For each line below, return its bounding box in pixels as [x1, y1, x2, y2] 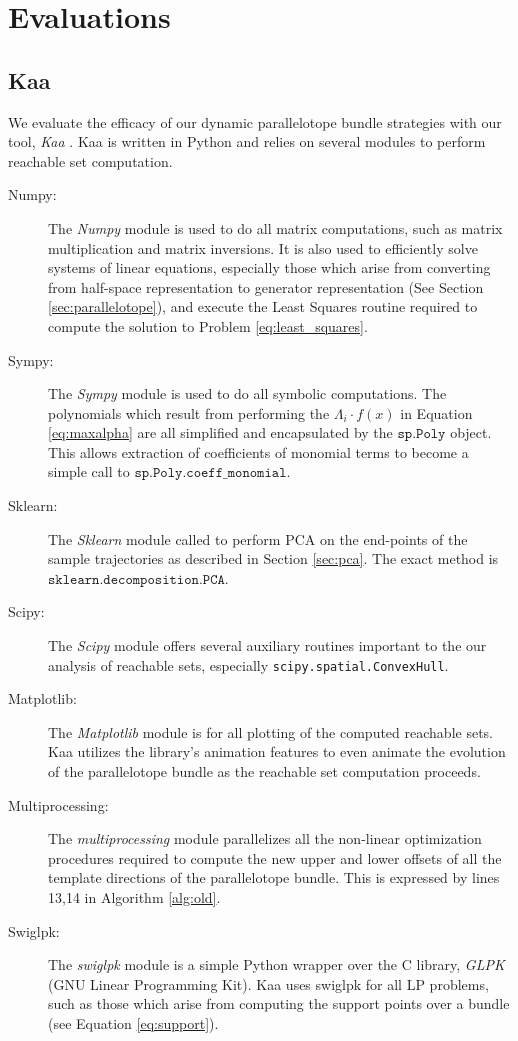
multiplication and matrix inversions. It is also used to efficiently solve [48, 237, 478, 258]
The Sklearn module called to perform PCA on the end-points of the [48, 528, 468, 549]
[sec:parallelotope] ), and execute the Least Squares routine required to [48, 296, 478, 317]
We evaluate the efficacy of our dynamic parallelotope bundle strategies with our [8, 111, 502, 132]
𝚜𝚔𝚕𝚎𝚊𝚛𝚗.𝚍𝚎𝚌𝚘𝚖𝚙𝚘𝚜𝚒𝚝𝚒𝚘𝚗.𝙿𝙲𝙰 [48, 572, 225, 587]
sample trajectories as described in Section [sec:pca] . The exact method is [48, 548, 499, 569]
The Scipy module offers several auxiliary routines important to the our [48, 635, 487, 656]
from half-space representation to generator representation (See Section [48, 276, 484, 297]
